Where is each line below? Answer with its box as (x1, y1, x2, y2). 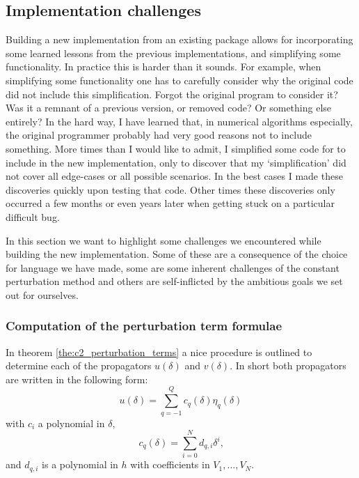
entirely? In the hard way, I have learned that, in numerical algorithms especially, (6, 114, 353, 128)
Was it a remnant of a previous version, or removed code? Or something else (6, 100, 332, 115)
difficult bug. (6, 209, 60, 224)
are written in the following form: (6, 371, 148, 386)
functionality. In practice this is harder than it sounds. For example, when (6, 59, 321, 74)
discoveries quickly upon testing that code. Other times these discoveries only (6, 182, 335, 196)
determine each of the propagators (6, 358, 152, 373)
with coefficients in (130, 457, 210, 472)
